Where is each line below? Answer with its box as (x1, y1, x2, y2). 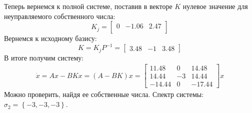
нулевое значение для (182, 1, 248, 11)
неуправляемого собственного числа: (4, 10, 115, 21)
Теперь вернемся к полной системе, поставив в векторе (4, 1, 172, 11)
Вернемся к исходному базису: (4, 33, 97, 43)
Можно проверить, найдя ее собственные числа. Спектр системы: (4, 89, 204, 99)
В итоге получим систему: (4, 52, 84, 62)
